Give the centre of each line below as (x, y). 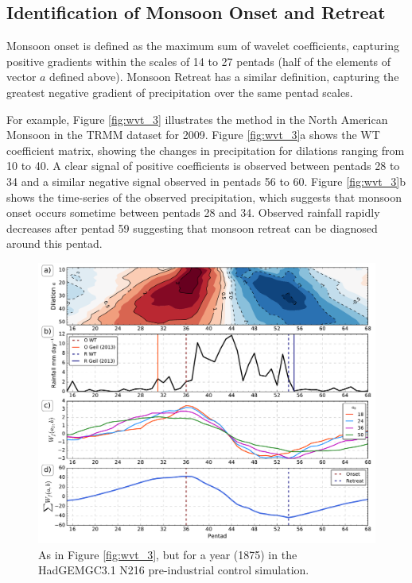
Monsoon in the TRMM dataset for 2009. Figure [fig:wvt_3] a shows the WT (193, 135)
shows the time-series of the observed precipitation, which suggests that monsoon (204, 197)
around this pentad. (54, 243)
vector (21, 77)
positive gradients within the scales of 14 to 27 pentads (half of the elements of (199, 61)
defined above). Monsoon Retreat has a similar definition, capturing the (224, 77)
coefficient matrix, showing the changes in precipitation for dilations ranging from (206, 150)
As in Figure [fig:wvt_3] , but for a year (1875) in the (168, 554)
